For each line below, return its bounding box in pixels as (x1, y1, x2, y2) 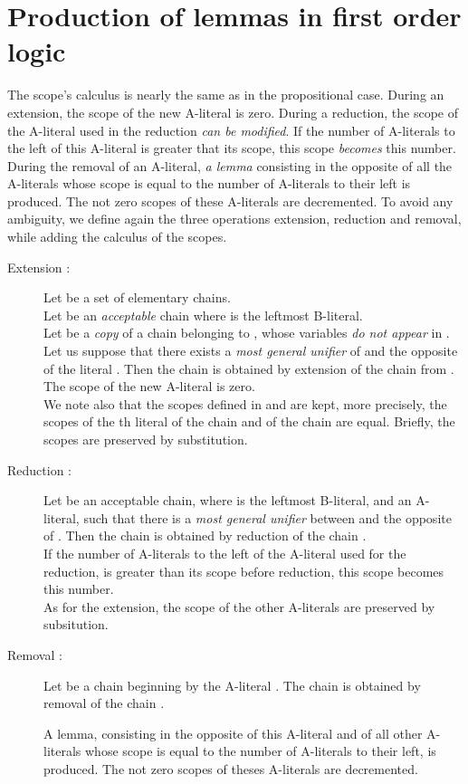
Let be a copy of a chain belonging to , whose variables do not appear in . (43, 323, 450, 342)
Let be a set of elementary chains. (43, 288, 231, 307)
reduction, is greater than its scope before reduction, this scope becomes (43, 561, 444, 580)
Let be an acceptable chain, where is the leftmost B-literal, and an (43, 491, 412, 510)
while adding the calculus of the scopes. (7, 227, 227, 246)
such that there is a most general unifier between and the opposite (83, 508, 452, 527)
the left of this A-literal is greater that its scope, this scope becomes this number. (7, 139, 456, 158)
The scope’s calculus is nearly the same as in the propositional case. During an (7, 85, 444, 104)
